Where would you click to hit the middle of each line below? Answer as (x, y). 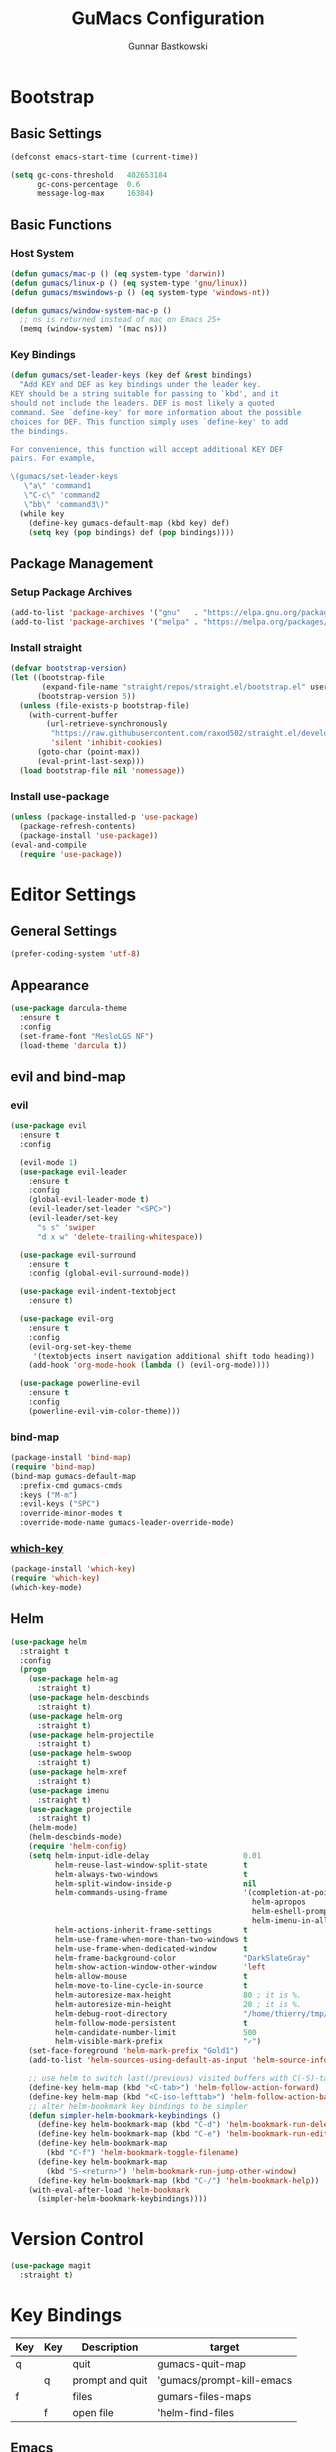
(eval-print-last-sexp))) (90, 761)
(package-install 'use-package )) (89, 835)
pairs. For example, (53, 458)
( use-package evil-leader (73, 1172)
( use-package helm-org (75, 1716)
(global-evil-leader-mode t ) (89, 1200)
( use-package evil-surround (78, 1255)
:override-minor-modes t (71, 1513)
